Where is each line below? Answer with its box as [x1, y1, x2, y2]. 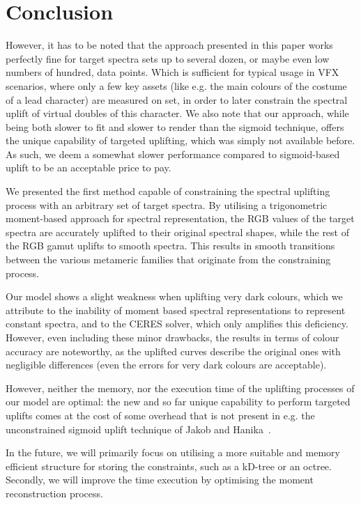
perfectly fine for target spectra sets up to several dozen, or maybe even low [6, 51, 330, 65]
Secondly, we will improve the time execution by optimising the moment [6, 472, 314, 487]
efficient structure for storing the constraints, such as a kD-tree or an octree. [6, 458, 332, 473]
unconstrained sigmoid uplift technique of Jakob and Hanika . [6, 421, 271, 436]
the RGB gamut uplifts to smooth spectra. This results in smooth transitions [6, 238, 335, 253]
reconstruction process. [6, 485, 103, 500]
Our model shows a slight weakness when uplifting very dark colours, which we [6, 289, 343, 304]
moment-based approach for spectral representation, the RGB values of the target [6, 211, 355, 226]
